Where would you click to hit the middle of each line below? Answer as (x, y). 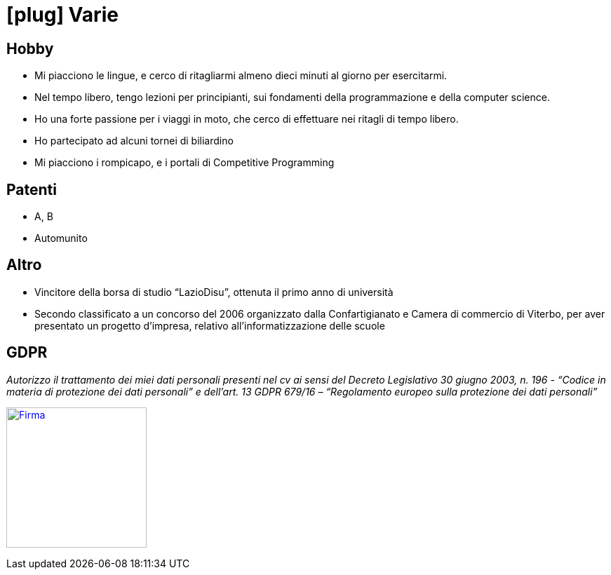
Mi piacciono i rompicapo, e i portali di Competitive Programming (184, 163)
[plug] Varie (62, 15)
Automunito (61, 238)
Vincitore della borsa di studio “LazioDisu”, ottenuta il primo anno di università (214, 292)
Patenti (32, 189)
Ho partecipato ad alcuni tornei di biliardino (134, 141)
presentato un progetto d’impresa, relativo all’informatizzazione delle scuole (210, 325)
